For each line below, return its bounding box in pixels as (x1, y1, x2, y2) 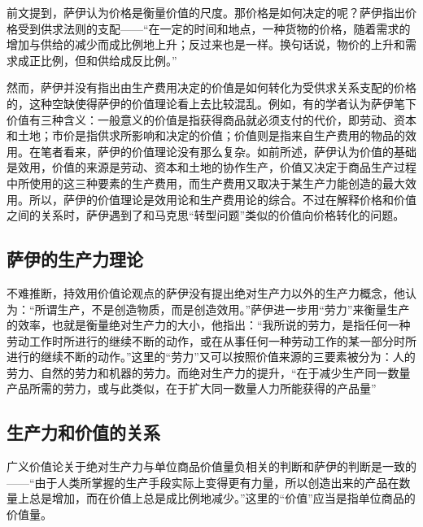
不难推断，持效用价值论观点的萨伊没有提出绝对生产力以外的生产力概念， (7, 284, 394, 301)
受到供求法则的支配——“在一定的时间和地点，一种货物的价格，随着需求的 (17, 20, 411, 37)
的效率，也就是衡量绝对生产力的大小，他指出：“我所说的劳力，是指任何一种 (7, 316, 411, 333)
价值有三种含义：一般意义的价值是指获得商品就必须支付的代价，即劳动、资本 (7, 111, 416, 128)
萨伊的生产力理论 (7, 246, 143, 272)
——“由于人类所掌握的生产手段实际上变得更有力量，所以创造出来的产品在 (7, 473, 399, 490)
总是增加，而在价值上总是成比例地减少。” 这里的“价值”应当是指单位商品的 (28, 490, 416, 507)
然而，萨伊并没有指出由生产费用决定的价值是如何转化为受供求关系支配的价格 (7, 79, 416, 96)
